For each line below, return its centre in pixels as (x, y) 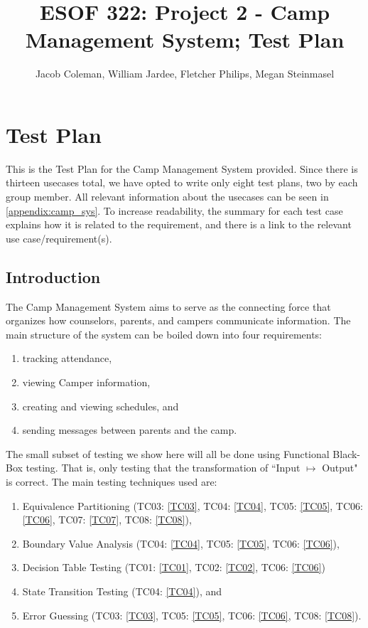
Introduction (53, 276)
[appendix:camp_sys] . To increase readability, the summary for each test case (174, 210)
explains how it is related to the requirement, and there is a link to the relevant (179, 224)
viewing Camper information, (86, 382)
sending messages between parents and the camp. (130, 430)
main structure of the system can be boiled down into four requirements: (164, 334)
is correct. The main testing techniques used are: (112, 481)
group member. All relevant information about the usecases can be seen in (167, 197)
